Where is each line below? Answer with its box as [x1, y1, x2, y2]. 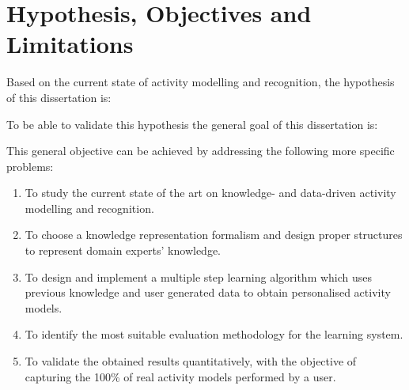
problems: [6, 157, 54, 174]
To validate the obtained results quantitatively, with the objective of [25, 353, 357, 369]
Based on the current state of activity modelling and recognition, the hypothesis [6, 74, 395, 90]
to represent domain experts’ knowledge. [25, 242, 222, 259]
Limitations [6, 28, 134, 60]
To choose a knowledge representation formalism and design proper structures [25, 226, 403, 243]
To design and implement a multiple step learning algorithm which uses [25, 268, 373, 285]
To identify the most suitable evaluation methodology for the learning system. [25, 326, 403, 343]
